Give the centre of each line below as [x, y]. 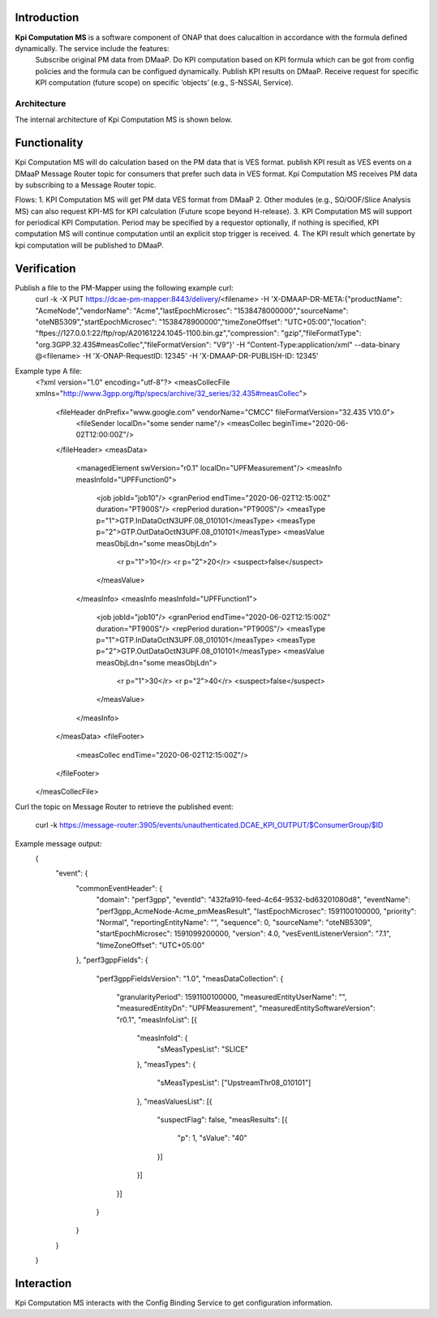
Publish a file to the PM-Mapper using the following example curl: [125, 287]
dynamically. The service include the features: [92, 48]
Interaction [43, 1283]
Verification [45, 268]
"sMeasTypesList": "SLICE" [203, 1049]
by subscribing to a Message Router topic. [86, 185]
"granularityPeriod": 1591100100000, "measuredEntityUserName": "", [232, 996]
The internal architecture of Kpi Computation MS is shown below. [124, 120]
